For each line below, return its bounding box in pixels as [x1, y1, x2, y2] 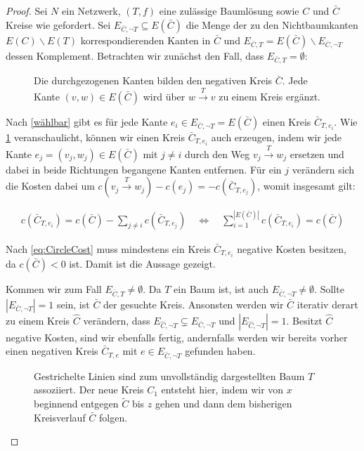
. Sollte [314, 281, 344, 296]
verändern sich [292, 162, 355, 176]
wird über [143, 89, 186, 103]
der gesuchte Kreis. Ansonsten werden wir [103, 296, 284, 311]
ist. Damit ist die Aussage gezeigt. [69, 256, 216, 270]
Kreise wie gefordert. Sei [6, 17, 111, 32]
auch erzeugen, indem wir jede [211, 129, 342, 144]
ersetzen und [290, 146, 344, 161]
